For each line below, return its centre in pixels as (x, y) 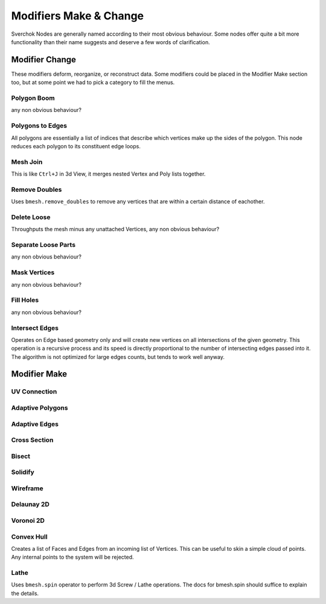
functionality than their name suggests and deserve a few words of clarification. (111, 42)
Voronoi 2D (28, 520)
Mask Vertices (33, 272)
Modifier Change (44, 60)
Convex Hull (29, 537)
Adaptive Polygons (40, 408)
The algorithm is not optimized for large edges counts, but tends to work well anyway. (118, 356)
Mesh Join (27, 162)
